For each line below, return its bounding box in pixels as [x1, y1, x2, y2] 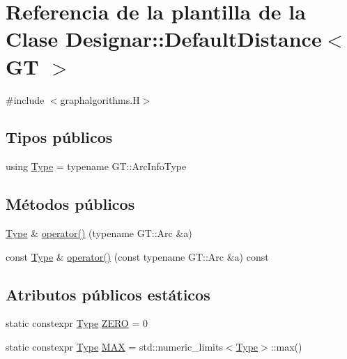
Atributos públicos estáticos [6, 283, 210, 305]
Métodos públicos [6, 193, 135, 215]
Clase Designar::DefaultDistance [6, 24, 322, 53]
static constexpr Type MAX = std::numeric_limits [6, 339, 223, 354]
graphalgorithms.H [60, 92, 140, 107]
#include [6, 92, 45, 107]
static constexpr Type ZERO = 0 [6, 316, 148, 330]
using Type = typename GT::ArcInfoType [6, 159, 187, 174]
